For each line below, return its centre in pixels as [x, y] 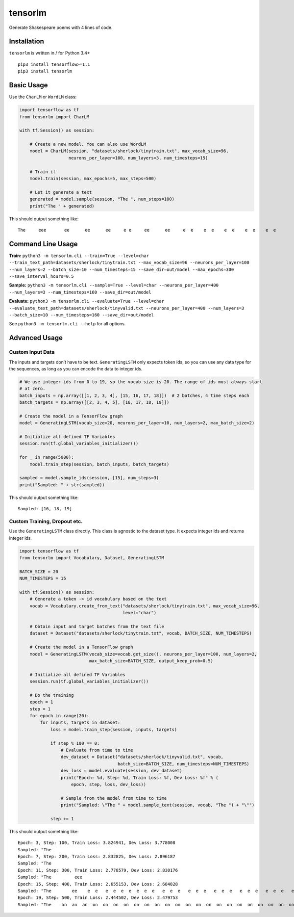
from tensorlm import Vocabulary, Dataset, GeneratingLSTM [92, 558]
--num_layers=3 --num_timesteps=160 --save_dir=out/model [80, 292]
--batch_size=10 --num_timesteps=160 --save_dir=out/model [82, 315]
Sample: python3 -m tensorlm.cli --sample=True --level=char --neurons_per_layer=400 [114, 285]
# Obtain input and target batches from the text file [97, 626]
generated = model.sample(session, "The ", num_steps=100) [102, 199]
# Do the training [52, 695]
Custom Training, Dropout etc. [46, 521]
